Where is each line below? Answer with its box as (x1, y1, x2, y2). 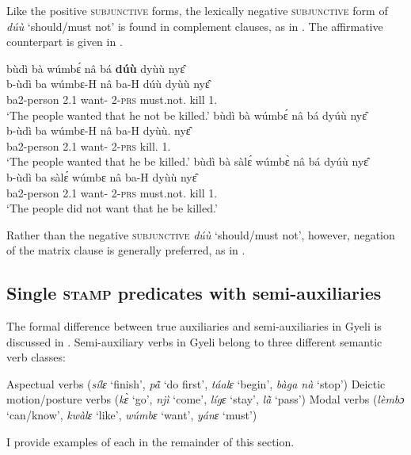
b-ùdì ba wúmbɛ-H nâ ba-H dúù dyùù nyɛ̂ (6, 75, 210, 92)
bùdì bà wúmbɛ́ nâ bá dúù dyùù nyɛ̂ (6, 59, 185, 76)
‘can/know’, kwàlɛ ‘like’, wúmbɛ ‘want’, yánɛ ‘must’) (6, 407, 257, 423)
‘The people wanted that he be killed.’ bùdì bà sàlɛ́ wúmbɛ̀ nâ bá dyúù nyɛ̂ (6, 153, 369, 170)
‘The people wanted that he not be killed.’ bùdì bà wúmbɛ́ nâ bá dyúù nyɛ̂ (6, 106, 367, 123)
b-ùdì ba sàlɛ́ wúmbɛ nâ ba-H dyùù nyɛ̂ (6, 168, 197, 185)
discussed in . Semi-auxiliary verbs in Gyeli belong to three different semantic (6, 333, 382, 350)
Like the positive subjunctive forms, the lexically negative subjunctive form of (6, 2, 388, 18)
